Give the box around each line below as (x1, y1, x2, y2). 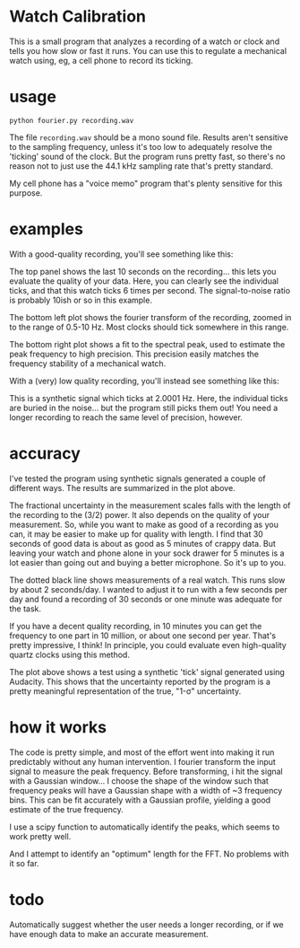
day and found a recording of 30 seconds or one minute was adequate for (9, 593, 283, 604)
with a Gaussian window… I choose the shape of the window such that (9, 775, 269, 786)
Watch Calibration (9, 6, 146, 27)
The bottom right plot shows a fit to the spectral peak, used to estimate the (9, 338, 286, 349)
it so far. (9, 857, 39, 868)
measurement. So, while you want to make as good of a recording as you (9, 519, 279, 530)
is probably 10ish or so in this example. (9, 294, 152, 305)
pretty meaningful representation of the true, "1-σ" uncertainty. (9, 685, 242, 697)
